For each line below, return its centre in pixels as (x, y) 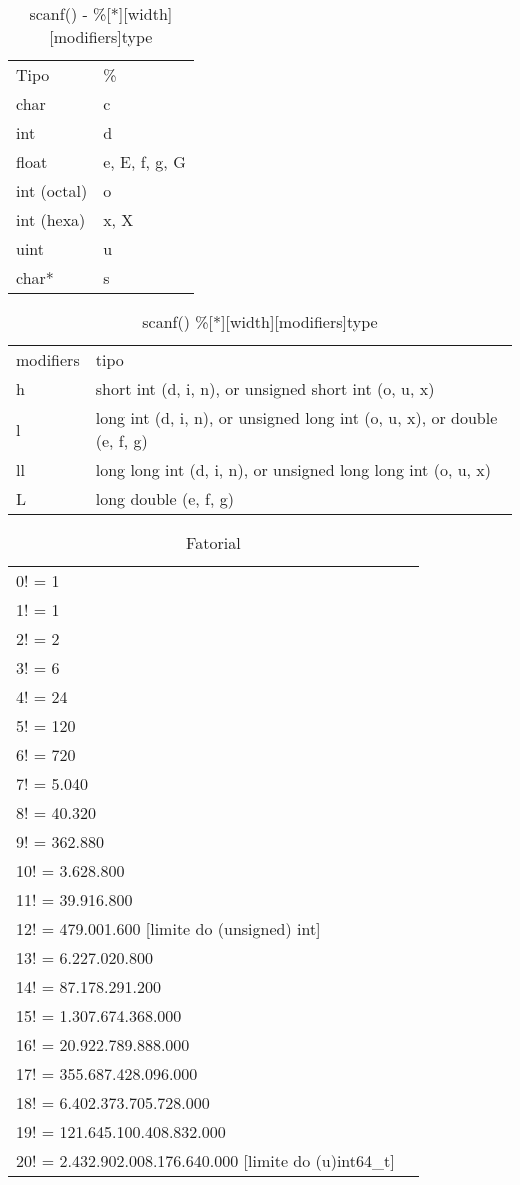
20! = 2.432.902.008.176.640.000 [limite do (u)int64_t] (205, 1160)
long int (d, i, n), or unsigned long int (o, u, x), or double (296, 417)
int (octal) (52, 190)
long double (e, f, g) (164, 498)
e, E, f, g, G (144, 161)
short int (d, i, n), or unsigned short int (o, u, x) (265, 388)
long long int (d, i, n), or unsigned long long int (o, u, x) (293, 469)
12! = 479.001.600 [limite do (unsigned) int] (168, 928)
